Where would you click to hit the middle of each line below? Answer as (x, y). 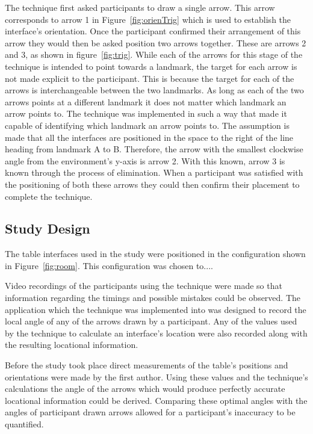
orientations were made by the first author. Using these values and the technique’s (156, 377)
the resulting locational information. (72, 345)
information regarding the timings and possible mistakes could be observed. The (153, 298)
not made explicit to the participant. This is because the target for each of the (150, 78)
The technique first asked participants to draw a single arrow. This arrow (140, 7)
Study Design (48, 228)
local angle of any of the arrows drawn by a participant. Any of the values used (151, 321)
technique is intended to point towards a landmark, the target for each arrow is (151, 66)
